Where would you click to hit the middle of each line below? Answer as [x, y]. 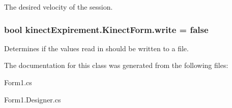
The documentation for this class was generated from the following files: [116, 65]
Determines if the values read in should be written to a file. [96, 48]
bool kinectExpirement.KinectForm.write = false [106, 29]
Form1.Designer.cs [33, 99]
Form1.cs [18, 82]
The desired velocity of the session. [59, 7]
